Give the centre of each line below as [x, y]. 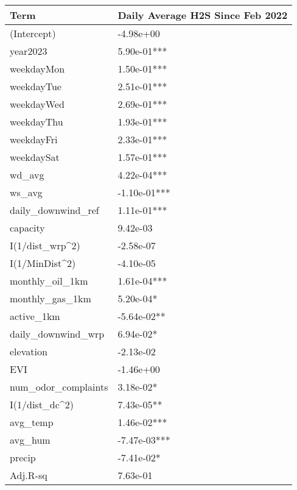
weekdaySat [35, 157]
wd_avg [27, 175]
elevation [29, 351]
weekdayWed [37, 104]
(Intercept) [33, 33]
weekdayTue [36, 86]
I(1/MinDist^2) [43, 263]
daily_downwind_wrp [57, 334]
